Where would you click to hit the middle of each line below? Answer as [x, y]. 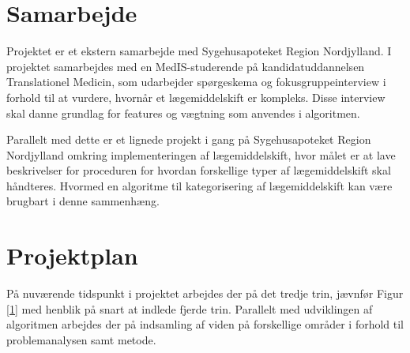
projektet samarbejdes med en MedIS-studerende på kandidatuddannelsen [186, 66]
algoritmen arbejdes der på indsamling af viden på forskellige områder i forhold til [205, 324]
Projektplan [72, 255]
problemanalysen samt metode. [81, 339]
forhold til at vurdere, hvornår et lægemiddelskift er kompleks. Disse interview [196, 97]
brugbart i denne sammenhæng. [83, 201]
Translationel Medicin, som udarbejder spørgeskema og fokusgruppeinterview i [196, 82]
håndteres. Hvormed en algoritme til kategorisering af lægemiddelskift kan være [199, 185]
